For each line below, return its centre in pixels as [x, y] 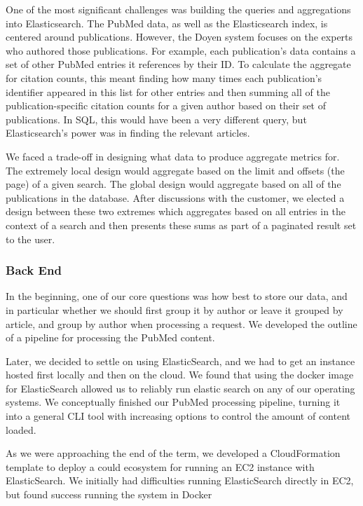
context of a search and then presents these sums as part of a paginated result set [181, 225]
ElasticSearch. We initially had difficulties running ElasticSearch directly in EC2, [180, 480]
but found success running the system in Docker [109, 494]
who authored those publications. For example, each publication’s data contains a [181, 50]
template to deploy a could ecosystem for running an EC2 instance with [160, 466]
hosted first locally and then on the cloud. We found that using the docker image [180, 375]
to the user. [30, 239]
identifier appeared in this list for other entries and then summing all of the [168, 91]
